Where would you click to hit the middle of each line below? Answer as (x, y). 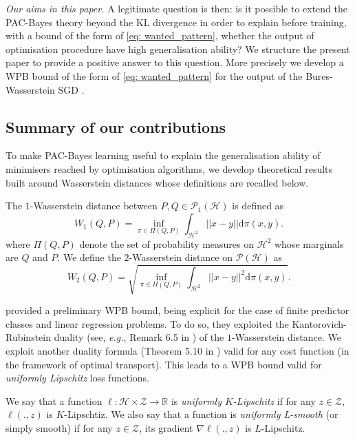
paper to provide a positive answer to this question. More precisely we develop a (175, 62)
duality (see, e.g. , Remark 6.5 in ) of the (139, 337)
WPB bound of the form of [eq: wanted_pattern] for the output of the (154, 75)
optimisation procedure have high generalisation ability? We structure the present (178, 49)
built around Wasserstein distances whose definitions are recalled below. (157, 182)
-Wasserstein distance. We (286, 337)
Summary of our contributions (116, 126)
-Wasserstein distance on (181, 257)
